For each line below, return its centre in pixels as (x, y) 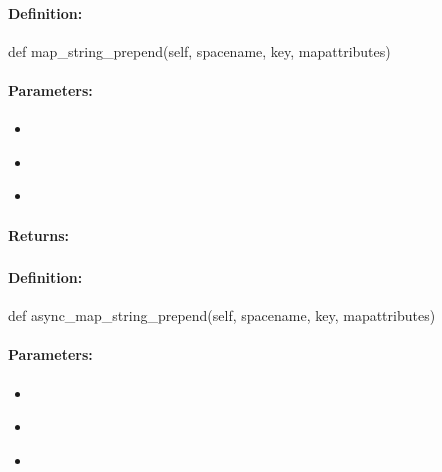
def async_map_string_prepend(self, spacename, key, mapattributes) (222, 315)
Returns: (39, 234)
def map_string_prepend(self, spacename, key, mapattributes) (199, 50)
